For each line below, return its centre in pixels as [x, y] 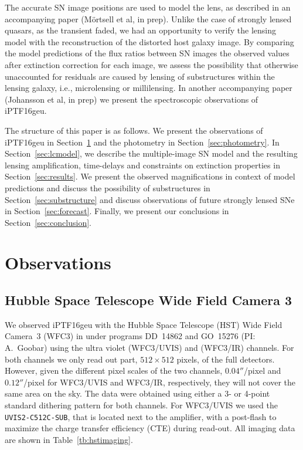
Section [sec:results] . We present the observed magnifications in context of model [150, 176]
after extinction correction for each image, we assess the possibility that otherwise [151, 64]
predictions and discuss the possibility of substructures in [108, 187]
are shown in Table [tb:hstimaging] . [69, 439]
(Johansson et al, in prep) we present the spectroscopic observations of [132, 99]
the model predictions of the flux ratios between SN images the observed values [147, 53]
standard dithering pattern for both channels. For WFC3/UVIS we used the [141, 405]
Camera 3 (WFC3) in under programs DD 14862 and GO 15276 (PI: [130, 336]
